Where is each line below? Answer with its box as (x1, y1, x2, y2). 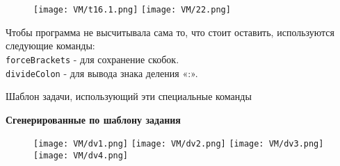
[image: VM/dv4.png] (33, 151, 129, 160)
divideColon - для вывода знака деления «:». (6, 65, 198, 80)
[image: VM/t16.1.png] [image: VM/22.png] (33, 5, 231, 15)
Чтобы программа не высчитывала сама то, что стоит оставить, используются (6, 24, 335, 39)
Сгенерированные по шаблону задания (6, 112, 181, 126)
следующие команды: (6, 38, 95, 53)
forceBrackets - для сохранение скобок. (6, 51, 179, 66)
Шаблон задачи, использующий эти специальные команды (6, 89, 252, 103)
